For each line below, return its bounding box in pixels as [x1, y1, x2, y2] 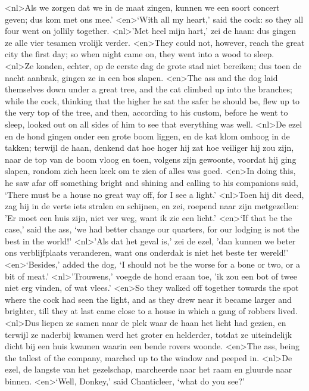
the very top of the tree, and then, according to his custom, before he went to [5, 106, 288, 119]
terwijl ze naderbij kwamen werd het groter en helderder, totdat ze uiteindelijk [5, 328, 292, 340]
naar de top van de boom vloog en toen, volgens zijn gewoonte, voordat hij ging [5, 153, 296, 165]
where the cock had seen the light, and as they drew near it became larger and [5, 293, 292, 305]
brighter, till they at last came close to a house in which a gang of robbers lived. [5, 305, 298, 317]
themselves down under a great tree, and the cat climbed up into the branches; [5, 83, 292, 95]
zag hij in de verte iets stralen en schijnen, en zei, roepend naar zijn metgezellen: [5, 200, 299, 212]
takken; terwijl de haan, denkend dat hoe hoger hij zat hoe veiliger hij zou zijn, [5, 141, 294, 154]
